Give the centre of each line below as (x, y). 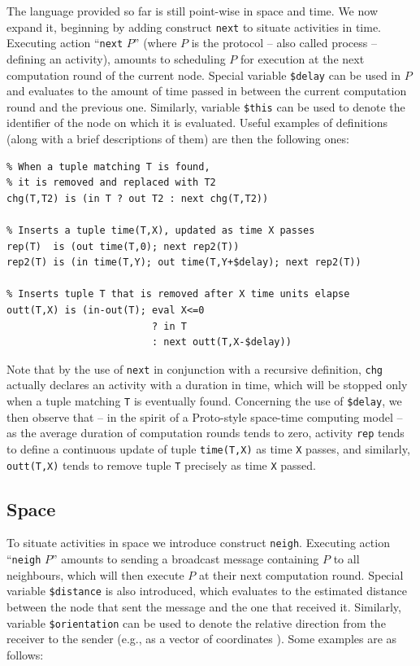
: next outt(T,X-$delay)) (221, 342)
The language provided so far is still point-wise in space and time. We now (193, 11)
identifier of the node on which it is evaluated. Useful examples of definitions (197, 123)
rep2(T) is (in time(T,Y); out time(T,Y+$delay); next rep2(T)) (184, 263)
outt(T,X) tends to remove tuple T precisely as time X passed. (161, 464)
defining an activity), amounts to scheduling (116, 58)
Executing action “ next (65, 43)
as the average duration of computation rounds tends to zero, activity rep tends (206, 433)
